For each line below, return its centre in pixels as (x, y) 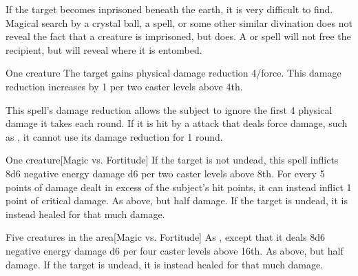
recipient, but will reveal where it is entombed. (104, 49)
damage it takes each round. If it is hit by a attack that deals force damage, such (177, 123)
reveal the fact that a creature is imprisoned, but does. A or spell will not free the (178, 36)
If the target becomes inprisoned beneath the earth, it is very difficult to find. (169, 9)
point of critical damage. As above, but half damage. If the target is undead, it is (177, 200)
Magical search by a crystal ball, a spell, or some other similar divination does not (179, 22)
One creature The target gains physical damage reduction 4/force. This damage (173, 73)
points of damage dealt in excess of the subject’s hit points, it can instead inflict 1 (179, 187)
